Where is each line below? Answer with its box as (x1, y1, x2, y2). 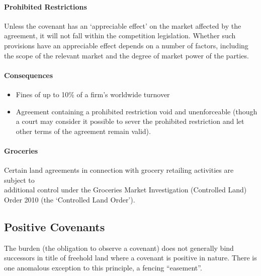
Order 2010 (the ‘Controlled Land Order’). (4, 194, 135, 204)
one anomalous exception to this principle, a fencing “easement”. (4, 262, 202, 272)
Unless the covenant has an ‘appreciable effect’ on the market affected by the (4, 20, 241, 31)
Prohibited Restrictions (4, 1, 87, 12)
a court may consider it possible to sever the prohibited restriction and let (16, 116, 244, 126)
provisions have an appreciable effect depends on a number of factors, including (4, 40, 248, 50)
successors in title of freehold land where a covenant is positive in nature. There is (4, 252, 257, 263)
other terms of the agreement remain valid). (16, 125, 151, 136)
